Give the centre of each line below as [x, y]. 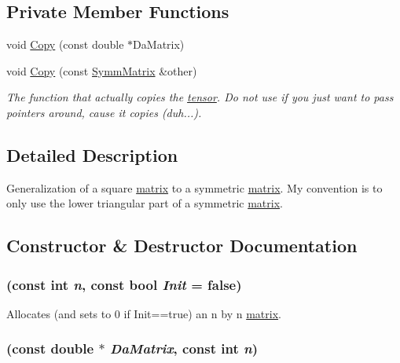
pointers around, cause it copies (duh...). [104, 112]
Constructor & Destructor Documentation [182, 246]
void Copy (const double [65, 44]
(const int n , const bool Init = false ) [124, 284]
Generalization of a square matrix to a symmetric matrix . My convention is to [194, 187]
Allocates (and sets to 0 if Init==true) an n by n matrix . [144, 313]
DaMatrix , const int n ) [184, 348]
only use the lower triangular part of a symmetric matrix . [145, 203]
